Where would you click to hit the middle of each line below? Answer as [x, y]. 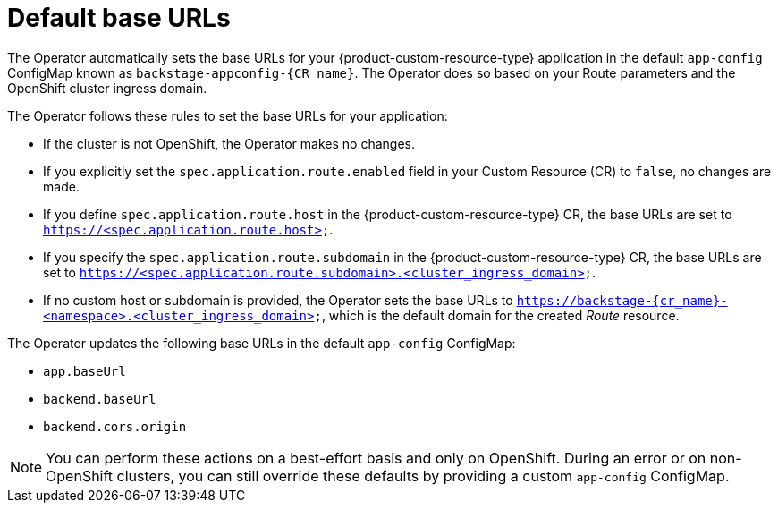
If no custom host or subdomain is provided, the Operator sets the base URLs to [278, 300]
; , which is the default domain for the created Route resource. [497, 315]
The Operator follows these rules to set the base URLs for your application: [228, 115]
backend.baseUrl [100, 399]
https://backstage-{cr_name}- [622, 300]
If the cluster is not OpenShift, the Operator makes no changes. [229, 143]
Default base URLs [119, 18]
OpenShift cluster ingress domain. [107, 88]
